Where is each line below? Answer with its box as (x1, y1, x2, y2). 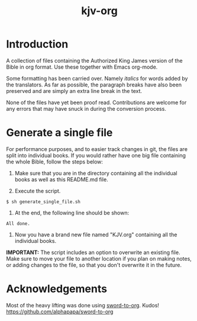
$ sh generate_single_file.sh (6, 198, 81, 205)
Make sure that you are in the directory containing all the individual (14, 169, 177, 176)
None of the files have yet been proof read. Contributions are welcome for (6, 99, 187, 106)
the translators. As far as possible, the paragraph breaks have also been (6, 81, 182, 88)
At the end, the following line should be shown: (14, 209, 129, 216)
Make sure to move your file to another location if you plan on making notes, (6, 255, 192, 262)
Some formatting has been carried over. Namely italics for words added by (6, 75, 188, 82)
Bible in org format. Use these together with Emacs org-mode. (6, 63, 158, 70)
